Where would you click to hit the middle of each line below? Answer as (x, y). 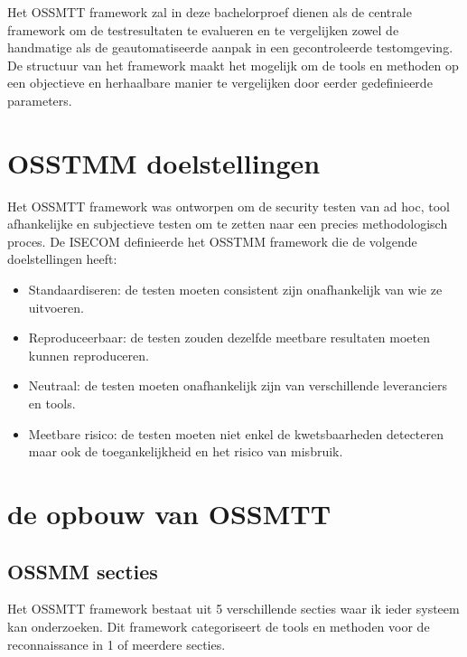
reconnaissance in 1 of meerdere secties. (117, 644)
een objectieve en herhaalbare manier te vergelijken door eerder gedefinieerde (220, 83)
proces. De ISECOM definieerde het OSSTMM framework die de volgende (212, 241)
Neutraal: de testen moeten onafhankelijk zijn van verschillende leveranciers (238, 385)
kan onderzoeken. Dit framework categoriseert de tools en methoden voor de (219, 626)
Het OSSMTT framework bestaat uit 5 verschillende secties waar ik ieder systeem (233, 609)
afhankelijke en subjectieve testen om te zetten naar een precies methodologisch (228, 224)
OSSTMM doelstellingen (164, 162)
